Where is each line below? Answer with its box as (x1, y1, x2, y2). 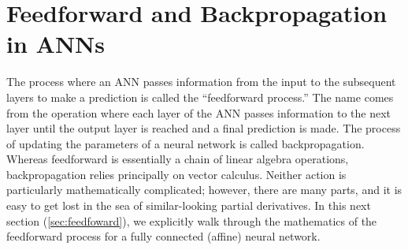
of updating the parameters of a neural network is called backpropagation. (6, 135, 365, 151)
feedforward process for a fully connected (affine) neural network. (6, 228, 321, 244)
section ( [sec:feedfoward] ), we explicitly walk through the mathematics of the (6, 212, 377, 229)
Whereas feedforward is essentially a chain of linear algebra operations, (6, 151, 349, 167)
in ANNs (6, 28, 105, 60)
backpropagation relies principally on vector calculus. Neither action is (6, 166, 347, 182)
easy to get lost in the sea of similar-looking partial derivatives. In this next (6, 197, 371, 214)
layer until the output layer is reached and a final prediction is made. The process (6, 120, 401, 136)
